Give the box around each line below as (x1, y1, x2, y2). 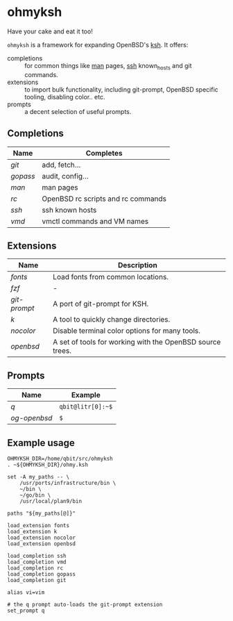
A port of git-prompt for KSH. (53, 299, 149, 309)
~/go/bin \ (19, 491, 51, 499)
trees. (53, 346, 71, 356)
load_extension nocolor (7, 534, 76, 541)
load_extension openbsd (7, 540, 76, 547)
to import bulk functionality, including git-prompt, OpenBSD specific (24, 85, 218, 94)
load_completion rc (7, 564, 64, 572)
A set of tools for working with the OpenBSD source (53, 338, 221, 347)
